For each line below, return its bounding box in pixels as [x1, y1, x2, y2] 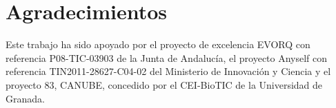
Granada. [6, 91, 45, 105]
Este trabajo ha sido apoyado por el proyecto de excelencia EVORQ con [6, 37, 310, 52]
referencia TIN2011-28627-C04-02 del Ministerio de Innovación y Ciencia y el [6, 64, 331, 78]
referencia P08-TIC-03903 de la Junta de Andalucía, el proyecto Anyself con [6, 50, 328, 65]
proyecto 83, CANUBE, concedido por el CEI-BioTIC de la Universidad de [6, 77, 323, 91]
